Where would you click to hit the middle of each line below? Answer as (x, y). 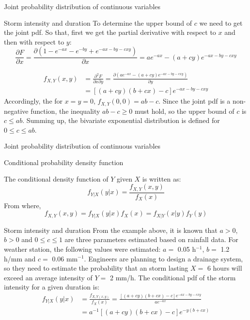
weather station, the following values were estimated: (82, 249)
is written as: (162, 178)
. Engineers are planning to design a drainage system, (164, 258)
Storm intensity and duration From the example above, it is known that (111, 230)
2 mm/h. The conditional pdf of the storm (173, 277)
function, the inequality (65, 111)
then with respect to (34, 41)
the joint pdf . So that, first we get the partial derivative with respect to (110, 32)
